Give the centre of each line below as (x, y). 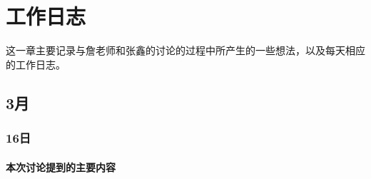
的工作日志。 (36, 64)
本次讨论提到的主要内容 (61, 167)
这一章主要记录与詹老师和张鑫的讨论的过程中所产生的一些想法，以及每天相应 (185, 50)
